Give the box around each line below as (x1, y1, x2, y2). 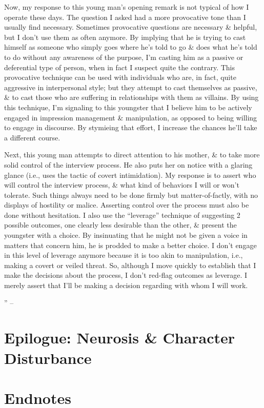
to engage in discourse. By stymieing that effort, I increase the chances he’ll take (4, 122, 257, 133)
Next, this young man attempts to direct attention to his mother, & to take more (4, 149, 260, 160)
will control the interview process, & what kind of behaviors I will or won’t (4, 179, 239, 190)
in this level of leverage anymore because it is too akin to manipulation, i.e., (4, 250, 243, 260)
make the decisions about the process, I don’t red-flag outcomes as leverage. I (4, 270, 248, 280)
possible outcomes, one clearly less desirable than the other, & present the (4, 219, 237, 230)
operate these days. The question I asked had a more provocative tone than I (4, 11, 246, 22)
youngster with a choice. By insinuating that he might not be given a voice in (4, 230, 248, 240)
